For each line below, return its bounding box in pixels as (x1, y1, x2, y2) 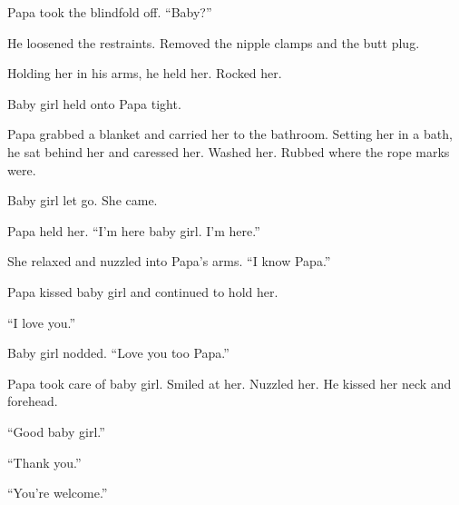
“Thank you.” (7, 452, 82, 471)
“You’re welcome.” (7, 483, 108, 502)
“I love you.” (7, 312, 76, 332)
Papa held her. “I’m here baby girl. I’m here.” (7, 221, 260, 240)
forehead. (7, 391, 58, 411)
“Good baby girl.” (7, 421, 105, 441)
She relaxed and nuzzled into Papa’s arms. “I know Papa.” (7, 252, 331, 271)
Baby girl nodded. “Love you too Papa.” (7, 343, 229, 362)
